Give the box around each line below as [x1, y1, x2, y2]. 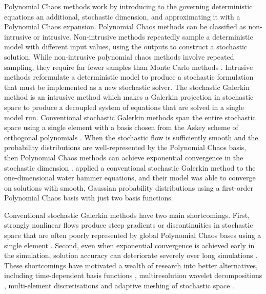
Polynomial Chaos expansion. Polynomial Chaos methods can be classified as [4, 21, 246, 32]
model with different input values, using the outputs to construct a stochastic [4, 41, 248, 52]
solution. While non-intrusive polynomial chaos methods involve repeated [4, 51, 234, 62]
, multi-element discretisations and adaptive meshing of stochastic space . [4, 280, 234, 291]
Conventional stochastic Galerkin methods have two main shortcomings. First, [4, 209, 250, 220]
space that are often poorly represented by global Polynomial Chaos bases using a [4, 230, 261, 241]
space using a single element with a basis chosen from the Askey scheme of [4, 122, 238, 133]
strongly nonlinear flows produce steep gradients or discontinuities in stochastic [4, 219, 253, 230]
